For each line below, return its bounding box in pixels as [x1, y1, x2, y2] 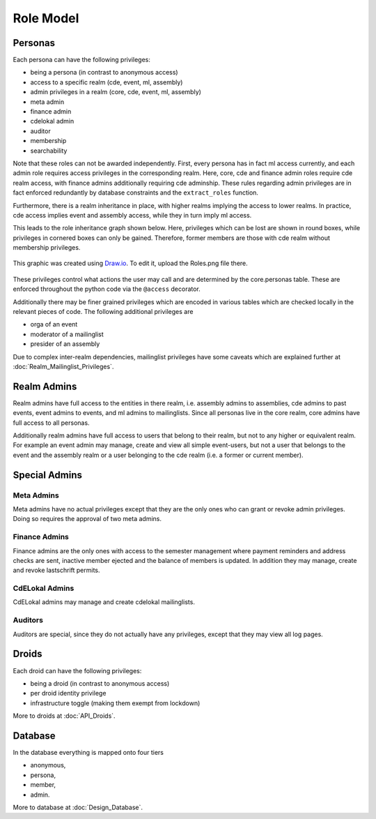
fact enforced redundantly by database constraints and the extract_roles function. [13, 188, 259, 197]
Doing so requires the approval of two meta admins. [13, 515, 162, 523]
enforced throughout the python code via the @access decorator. [13, 285, 201, 293]
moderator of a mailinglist [30, 330, 104, 338]
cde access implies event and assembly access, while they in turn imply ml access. [13, 211, 252, 219]
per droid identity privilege [30, 689, 107, 698]
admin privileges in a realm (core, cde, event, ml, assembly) [30, 88, 202, 96]
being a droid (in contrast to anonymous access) [30, 679, 170, 687]
